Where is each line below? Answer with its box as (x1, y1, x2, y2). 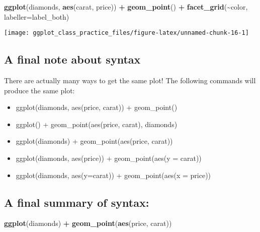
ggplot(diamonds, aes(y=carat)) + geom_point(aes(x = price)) (16, 169, 211, 180)
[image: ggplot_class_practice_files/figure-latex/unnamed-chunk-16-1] (4, 29, 249, 37)
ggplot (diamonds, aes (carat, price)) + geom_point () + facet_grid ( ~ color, (4, 2, 248, 12)
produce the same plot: (4, 85, 75, 95)
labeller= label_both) (4, 11, 69, 22)
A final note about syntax (4, 51, 141, 67)
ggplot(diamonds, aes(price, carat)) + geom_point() (16, 102, 178, 112)
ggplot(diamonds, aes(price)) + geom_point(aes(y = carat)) (16, 153, 202, 163)
